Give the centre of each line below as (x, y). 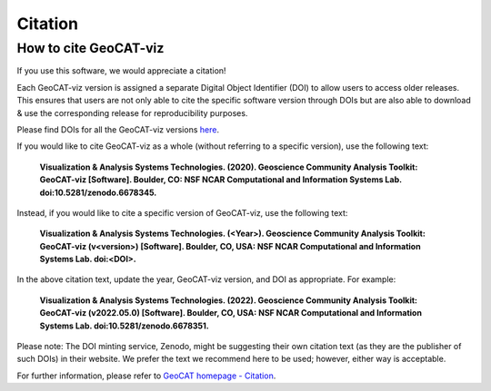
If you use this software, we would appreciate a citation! (121, 71)
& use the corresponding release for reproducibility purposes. (132, 112)
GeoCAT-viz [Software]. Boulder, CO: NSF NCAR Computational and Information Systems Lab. (220, 180)
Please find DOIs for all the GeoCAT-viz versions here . (118, 129)
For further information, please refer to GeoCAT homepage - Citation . (146, 376)
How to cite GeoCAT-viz (90, 48)
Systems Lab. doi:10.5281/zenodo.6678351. (124, 326)
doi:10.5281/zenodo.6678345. (98, 192)
